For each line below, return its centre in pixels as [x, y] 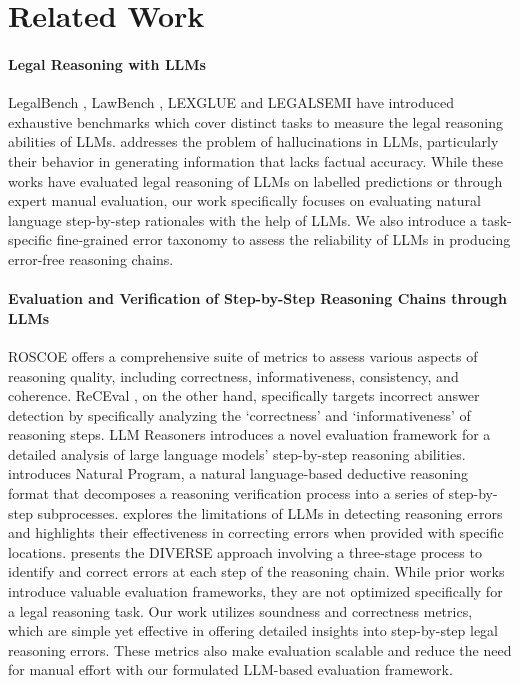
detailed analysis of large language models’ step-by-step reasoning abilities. [237, 453]
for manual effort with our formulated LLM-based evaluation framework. [230, 669]
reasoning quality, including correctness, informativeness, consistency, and [233, 375]
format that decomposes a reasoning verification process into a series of [226, 493]
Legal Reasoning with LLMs [107, 63]
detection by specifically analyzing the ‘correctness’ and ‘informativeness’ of [239, 414]
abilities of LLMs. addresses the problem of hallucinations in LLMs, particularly [253, 141]
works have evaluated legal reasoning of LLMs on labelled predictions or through [255, 180]
